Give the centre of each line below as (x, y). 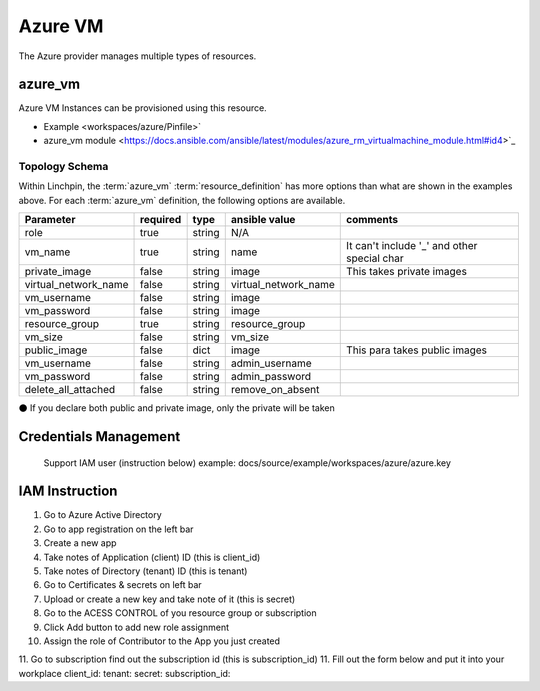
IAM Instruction (68, 491)
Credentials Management (99, 436)
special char (375, 258)
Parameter (50, 220)
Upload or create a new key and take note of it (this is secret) (169, 599)
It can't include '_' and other (412, 246)
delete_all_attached (70, 390)
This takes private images (406, 272)
